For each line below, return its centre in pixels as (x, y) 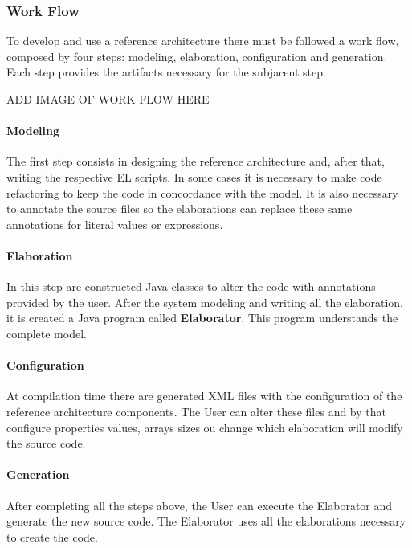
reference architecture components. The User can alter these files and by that (196, 411)
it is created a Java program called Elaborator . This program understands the (202, 318)
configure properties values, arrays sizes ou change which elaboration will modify (205, 427)
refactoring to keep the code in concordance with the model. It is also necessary (202, 192)
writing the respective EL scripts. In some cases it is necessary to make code (194, 176)
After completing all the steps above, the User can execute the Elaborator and (200, 505)
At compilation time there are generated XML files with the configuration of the (204, 396)
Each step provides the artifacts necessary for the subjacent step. (166, 72)
